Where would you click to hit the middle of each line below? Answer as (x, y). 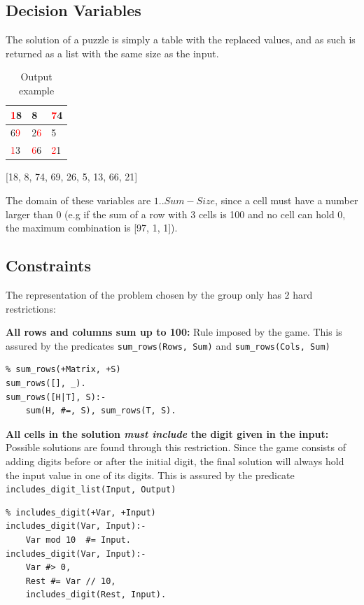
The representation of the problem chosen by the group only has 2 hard (159, 294)
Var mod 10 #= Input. (78, 540)
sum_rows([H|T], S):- (56, 397)
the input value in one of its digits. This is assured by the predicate (150, 475)
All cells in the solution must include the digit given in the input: (167, 433)
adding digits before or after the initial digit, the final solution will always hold (175, 461)
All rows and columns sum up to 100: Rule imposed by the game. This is (174, 332)
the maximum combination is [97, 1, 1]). (92, 228)
